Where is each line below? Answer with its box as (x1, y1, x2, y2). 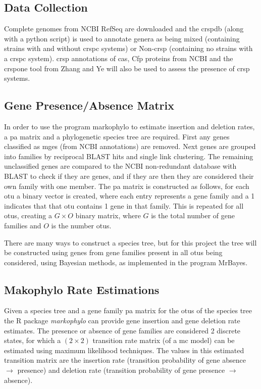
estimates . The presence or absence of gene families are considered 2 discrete (4, 325, 241, 335)
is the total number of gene (151, 210, 235, 221)
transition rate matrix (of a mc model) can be (92, 335, 235, 346)
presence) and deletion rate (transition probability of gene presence (17, 365, 225, 375)
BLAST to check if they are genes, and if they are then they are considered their (4, 170, 254, 181)
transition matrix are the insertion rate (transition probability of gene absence (4, 355, 246, 365)
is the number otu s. (51, 220, 112, 230)
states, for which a (4, 335, 61, 346)
